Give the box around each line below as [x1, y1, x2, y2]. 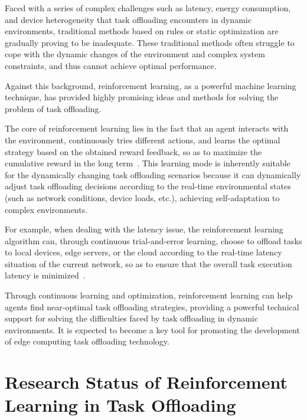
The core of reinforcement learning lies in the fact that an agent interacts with [5, 122, 289, 134]
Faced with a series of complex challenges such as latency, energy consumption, [5, 2, 291, 14]
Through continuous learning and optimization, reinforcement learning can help [5, 289, 293, 301]
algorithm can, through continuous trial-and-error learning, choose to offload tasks [5, 234, 302, 247]
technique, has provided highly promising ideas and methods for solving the [5, 91, 279, 103]
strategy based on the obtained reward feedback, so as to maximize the [5, 145, 262, 157]
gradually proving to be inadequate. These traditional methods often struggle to [5, 36, 295, 48]
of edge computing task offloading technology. [5, 335, 169, 347]
